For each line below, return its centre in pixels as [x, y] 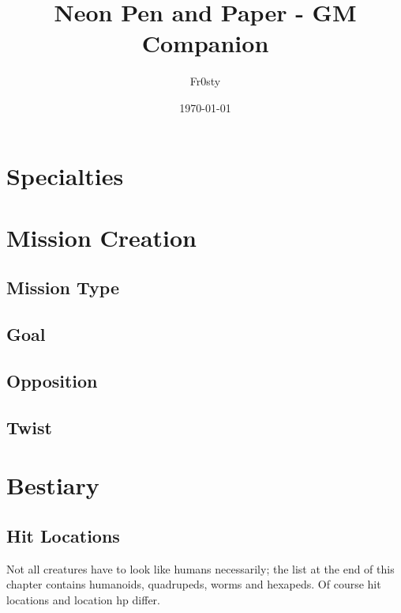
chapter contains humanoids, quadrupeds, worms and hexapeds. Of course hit [194, 584]
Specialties [65, 175]
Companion [205, 43]
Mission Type [63, 288]
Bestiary [53, 485]
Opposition [52, 381]
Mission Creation [101, 237]
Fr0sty [205, 81]
